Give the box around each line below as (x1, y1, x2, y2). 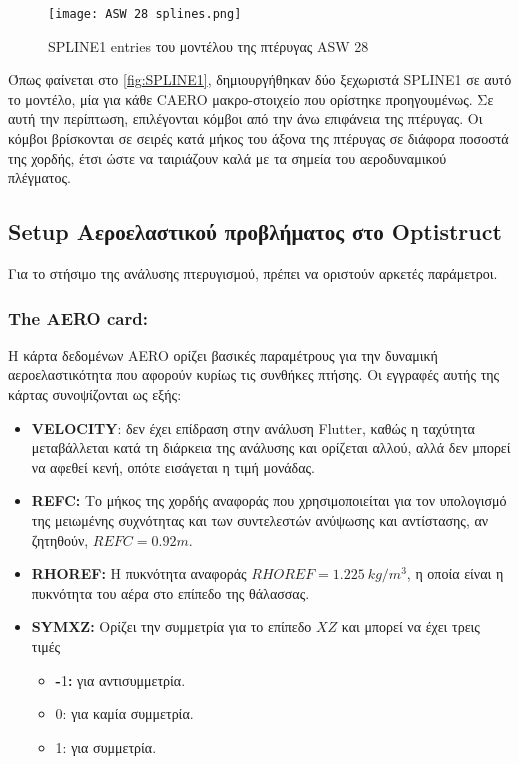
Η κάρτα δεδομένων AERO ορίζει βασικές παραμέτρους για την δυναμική (8, 344, 438, 365)
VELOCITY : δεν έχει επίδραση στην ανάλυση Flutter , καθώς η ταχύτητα (31, 417, 475, 438)
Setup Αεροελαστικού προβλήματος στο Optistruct (8, 216, 502, 247)
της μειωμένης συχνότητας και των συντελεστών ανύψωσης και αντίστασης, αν (31, 509, 489, 530)
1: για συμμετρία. (55, 736, 157, 757)
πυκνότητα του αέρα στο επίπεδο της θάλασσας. (31, 582, 310, 603)
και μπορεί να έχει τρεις (341, 616, 480, 637)
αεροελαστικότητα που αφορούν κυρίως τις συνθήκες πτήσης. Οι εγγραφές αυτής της (8, 364, 500, 385)
